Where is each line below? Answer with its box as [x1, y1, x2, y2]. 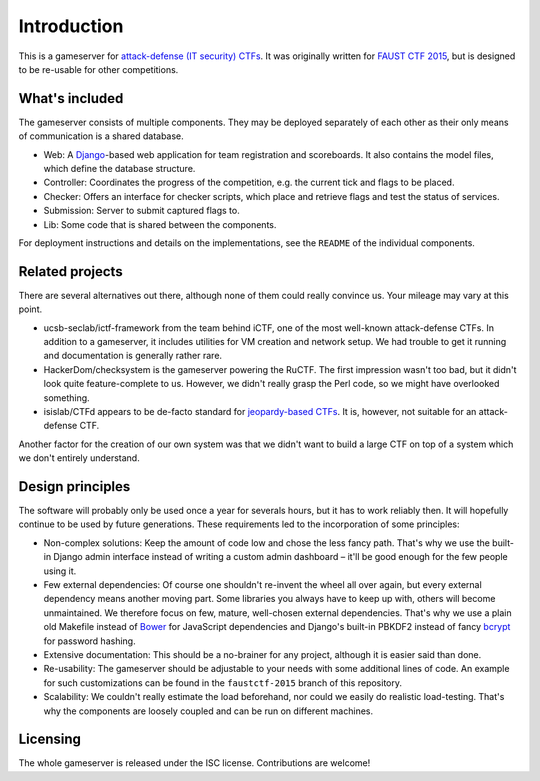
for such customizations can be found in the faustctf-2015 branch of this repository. [43, 676, 402, 689]
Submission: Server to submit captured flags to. [43, 205, 240, 217]
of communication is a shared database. [18, 130, 184, 142]
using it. [43, 565, 77, 577]
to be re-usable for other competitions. [18, 63, 179, 75]
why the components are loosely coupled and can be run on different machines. [43, 705, 374, 717]
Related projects [18, 263, 124, 280]
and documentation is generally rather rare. [43, 350, 223, 362]
